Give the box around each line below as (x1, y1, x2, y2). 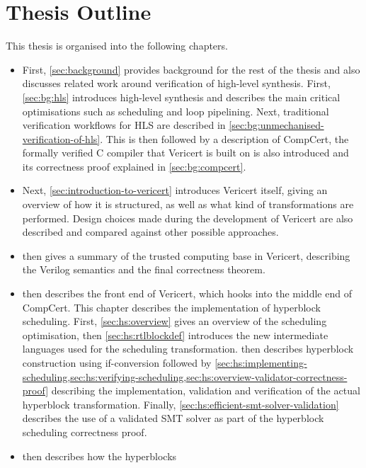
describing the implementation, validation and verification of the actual (51, 383, 360, 398)
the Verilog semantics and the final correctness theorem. (22, 262, 265, 277)
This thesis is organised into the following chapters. (6, 38, 228, 53)
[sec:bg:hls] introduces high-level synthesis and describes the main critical (22, 89, 341, 104)
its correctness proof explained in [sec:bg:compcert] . (22, 159, 246, 173)
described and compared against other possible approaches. (22, 224, 279, 239)
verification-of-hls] (22, 131, 101, 146)
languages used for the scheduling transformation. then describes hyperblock (22, 341, 354, 356)
